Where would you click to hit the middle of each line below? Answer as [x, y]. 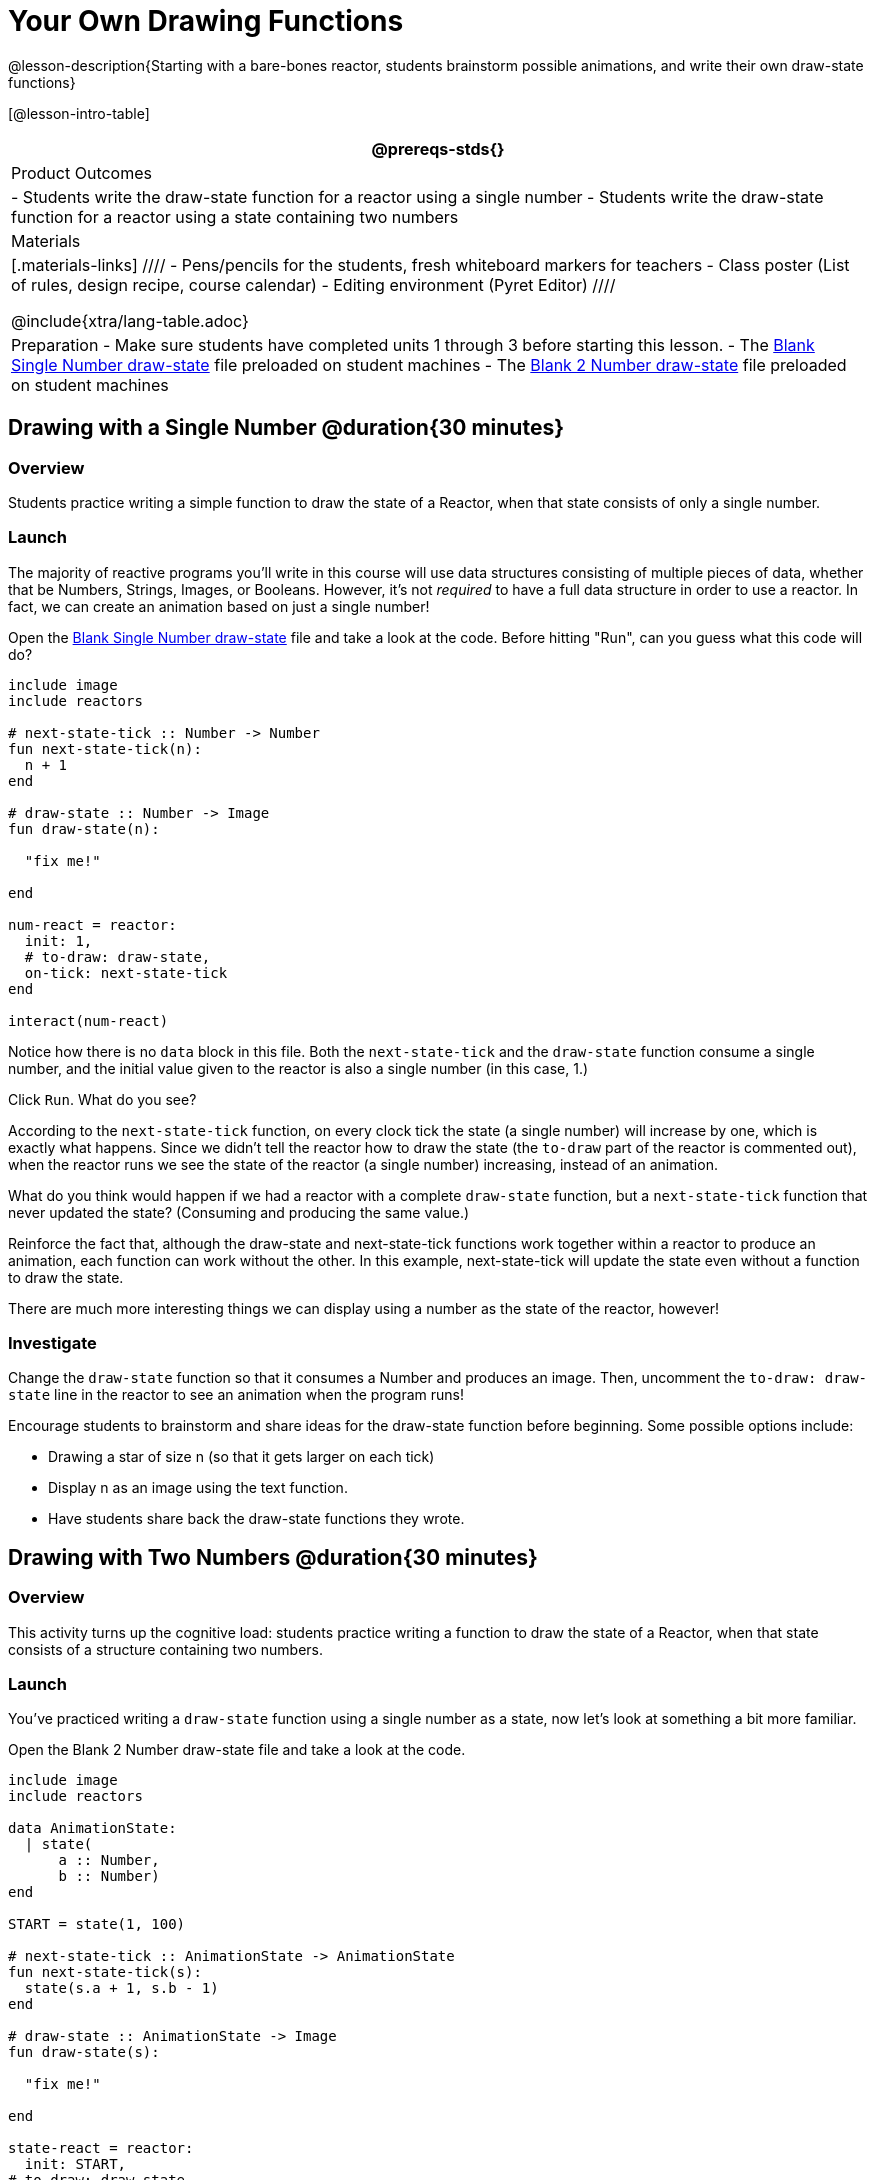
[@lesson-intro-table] [79, 113]
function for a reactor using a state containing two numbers [235, 216]
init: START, [75, 2164]
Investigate [52, 1343]
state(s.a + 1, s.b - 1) [121, 1988]
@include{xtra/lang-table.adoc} [130, 320]
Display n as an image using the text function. [198, 1488]
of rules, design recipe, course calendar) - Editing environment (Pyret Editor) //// [313, 284]
